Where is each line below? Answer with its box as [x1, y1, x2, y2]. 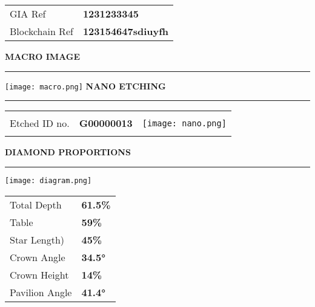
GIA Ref [10, 7, 46, 21]
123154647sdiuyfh [82, 24, 169, 38]
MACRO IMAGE [5, 50, 81, 62]
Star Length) [10, 232, 65, 247]
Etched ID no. [10, 116, 70, 131]
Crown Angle [10, 250, 65, 264]
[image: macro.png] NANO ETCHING [5, 79, 166, 92]
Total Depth [10, 197, 62, 212]
